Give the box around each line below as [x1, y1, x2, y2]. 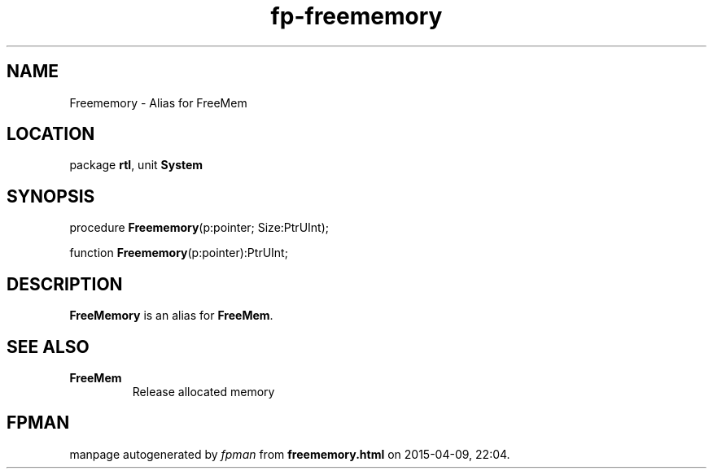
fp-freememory [270, 2, 443, 30]
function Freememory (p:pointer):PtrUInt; [69, 246, 288, 260]
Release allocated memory [132, 384, 275, 399]
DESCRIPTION [7, 273, 123, 294]
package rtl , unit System [69, 158, 203, 172]
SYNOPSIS [7, 185, 95, 207]
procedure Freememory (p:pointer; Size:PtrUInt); [69, 220, 329, 235]
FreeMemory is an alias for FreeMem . [69, 308, 273, 323]
